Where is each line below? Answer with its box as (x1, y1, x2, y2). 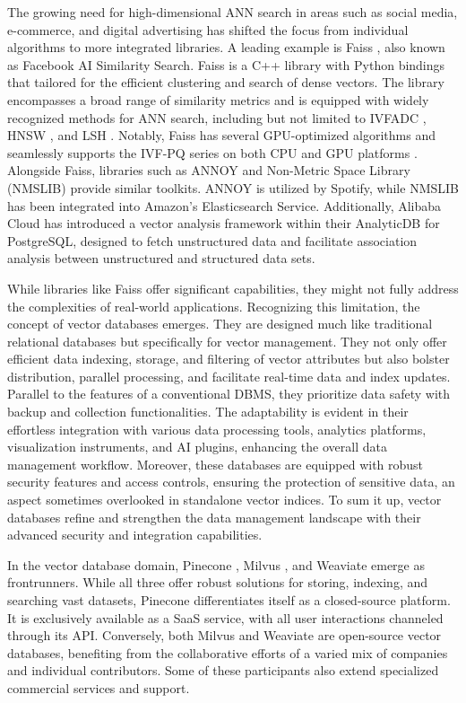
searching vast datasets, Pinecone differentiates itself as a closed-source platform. (7, 591, 451, 609)
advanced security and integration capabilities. (7, 525, 263, 544)
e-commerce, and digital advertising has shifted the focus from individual (7, 20, 409, 39)
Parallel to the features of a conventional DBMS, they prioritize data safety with (7, 384, 451, 403)
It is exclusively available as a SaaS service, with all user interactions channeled (7, 608, 444, 627)
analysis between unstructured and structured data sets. (7, 249, 315, 268)
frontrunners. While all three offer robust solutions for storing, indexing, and (7, 573, 427, 592)
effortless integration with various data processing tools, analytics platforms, (7, 419, 427, 438)
